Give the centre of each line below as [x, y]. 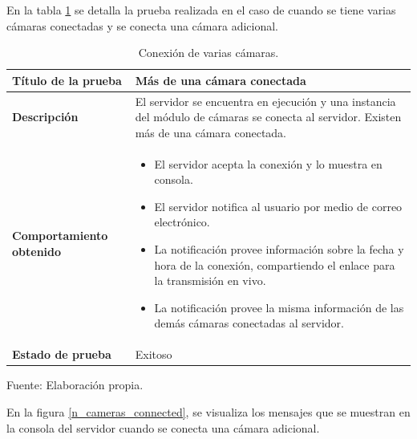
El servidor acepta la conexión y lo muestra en [268, 163]
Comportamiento [60, 236]
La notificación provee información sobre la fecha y [279, 249]
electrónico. [182, 222]
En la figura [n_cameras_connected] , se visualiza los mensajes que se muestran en [208, 411]
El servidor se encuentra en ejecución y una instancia [265, 101]
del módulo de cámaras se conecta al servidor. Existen [268, 117]
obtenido [37, 251]
